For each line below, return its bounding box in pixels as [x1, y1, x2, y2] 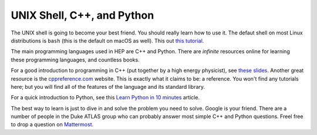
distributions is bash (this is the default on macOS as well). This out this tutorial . [11, 37, 204, 44]
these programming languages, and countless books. [11, 56, 140, 63]
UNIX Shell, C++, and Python [11, 9, 154, 22]
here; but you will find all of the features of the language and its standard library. [11, 83, 205, 90]
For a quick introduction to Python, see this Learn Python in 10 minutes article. [11, 94, 200, 101]
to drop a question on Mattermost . [11, 121, 94, 128]
